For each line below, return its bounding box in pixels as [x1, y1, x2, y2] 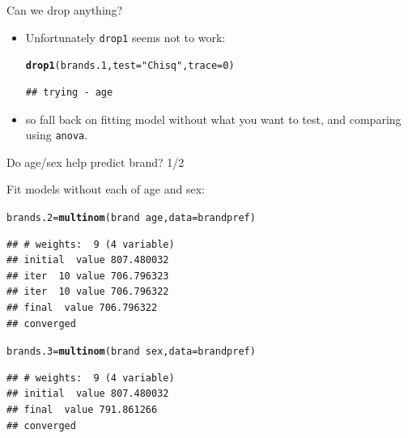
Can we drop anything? [6, 2, 123, 18]
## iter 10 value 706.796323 [6, 270, 169, 282]
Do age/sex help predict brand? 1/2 [6, 153, 185, 170]
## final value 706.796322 [6, 301, 158, 313]
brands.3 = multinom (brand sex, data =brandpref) [6, 346, 256, 358]
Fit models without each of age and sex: [6, 181, 205, 198]
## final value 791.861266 [6, 404, 158, 415]
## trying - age [25, 86, 113, 98]
